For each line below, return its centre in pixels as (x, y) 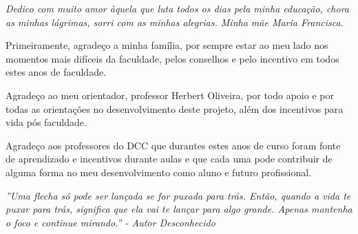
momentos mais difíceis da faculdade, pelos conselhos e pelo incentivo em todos (172, 58)
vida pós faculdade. (46, 122)
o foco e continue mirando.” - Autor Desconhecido (110, 222)
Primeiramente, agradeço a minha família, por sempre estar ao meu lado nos (167, 45)
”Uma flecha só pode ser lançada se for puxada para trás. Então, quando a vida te (178, 195)
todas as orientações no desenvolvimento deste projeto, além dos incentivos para (175, 108)
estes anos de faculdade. (56, 72)
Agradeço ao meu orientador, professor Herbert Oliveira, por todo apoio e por (170, 95)
